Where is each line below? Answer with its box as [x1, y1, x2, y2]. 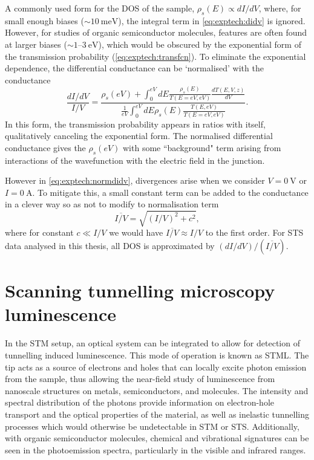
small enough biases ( [5, 14, 84, 27]
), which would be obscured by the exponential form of [98, 37, 301, 50]
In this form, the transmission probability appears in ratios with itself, [5, 117, 266, 130]
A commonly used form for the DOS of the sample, [5, 2, 195, 14]
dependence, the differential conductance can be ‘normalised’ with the [5, 62, 264, 74]
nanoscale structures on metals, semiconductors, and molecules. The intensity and [5, 384, 309, 397]
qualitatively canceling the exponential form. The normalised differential [5, 129, 273, 142]
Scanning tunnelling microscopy [5, 278, 275, 303]
